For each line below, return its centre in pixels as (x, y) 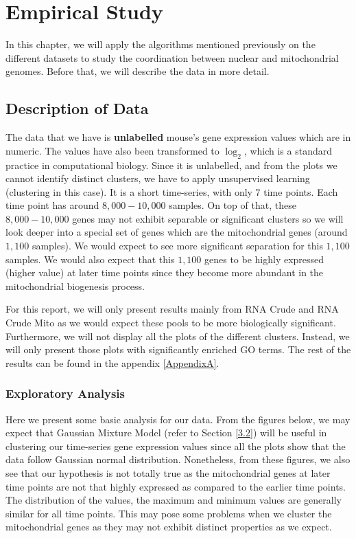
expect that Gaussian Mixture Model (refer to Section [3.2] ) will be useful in (166, 433)
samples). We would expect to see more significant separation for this (177, 246)
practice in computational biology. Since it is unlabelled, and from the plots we (171, 165)
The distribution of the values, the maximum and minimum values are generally (174, 500)
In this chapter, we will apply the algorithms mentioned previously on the (161, 44)
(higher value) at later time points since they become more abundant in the (165, 272)
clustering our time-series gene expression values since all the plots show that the (176, 446)
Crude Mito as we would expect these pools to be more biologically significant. (171, 323)
